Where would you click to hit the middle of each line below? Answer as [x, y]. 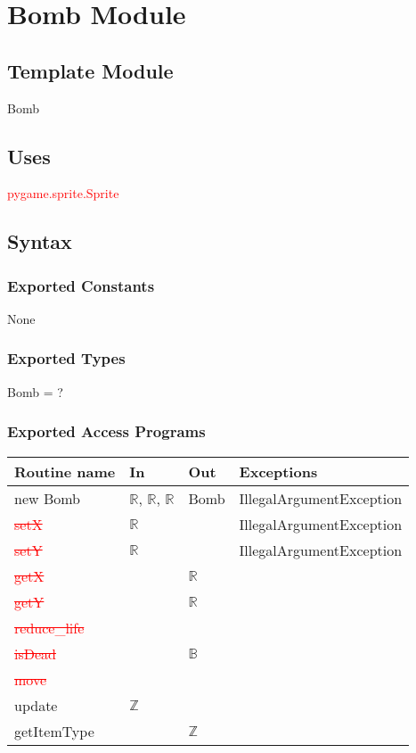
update [36, 705]
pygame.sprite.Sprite [63, 193]
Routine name [65, 471]
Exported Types [66, 358]
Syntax [40, 241]
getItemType [54, 731]
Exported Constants [81, 285]
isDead [35, 653]
